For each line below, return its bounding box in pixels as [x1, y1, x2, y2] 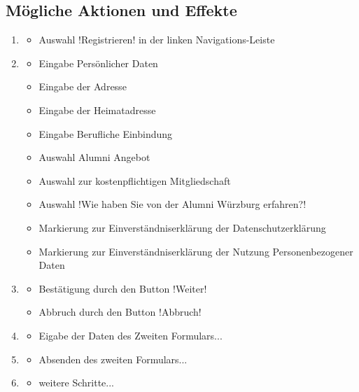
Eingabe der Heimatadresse [38, 102, 156, 117]
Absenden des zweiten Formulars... [38, 351, 188, 366]
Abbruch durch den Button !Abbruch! [38, 304, 202, 319]
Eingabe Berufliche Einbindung [38, 126, 173, 141]
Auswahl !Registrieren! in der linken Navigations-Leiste [38, 32, 275, 47]
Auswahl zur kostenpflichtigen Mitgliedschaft [38, 173, 231, 188]
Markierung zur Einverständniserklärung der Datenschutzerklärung [38, 220, 326, 234]
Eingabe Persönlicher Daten [38, 55, 158, 70]
